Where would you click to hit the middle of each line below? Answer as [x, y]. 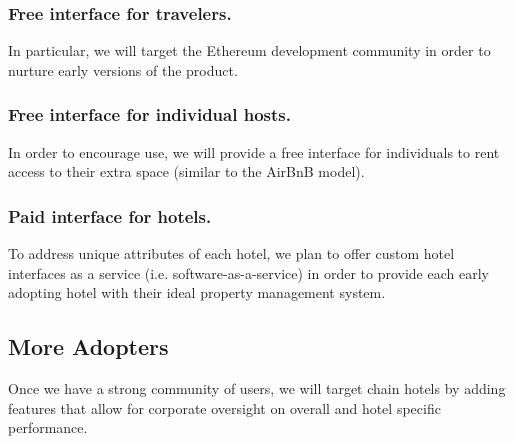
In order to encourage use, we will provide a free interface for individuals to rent [254, 151]
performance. [48, 427]
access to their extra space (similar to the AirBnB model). [186, 171]
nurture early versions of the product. [123, 69]
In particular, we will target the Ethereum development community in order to [249, 50]
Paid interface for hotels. [110, 215]
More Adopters [88, 346]
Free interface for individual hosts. [149, 114]
